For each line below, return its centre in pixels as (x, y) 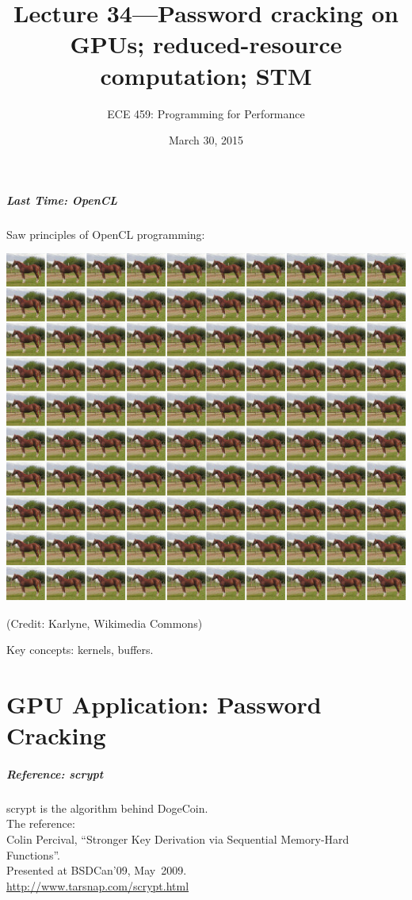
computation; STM (206, 75)
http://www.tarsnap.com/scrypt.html (98, 885)
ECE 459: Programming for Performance (206, 113)
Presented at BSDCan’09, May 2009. (97, 870)
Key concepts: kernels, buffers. (80, 650)
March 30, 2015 (206, 140)
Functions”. (33, 854)
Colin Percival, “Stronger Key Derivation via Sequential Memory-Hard (178, 839)
